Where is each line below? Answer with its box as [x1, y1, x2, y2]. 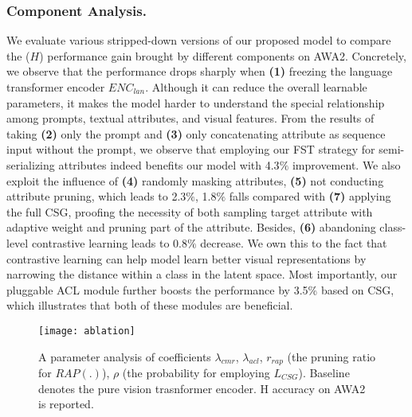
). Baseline [298, 364, 350, 381]
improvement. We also [292, 156, 401, 173]
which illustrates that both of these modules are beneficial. [6, 297, 293, 314]
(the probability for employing [122, 364, 270, 381]
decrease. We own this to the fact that [200, 234, 387, 251]
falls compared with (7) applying [229, 188, 391, 205]
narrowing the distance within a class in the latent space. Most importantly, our [6, 266, 398, 283]
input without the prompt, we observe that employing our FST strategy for [6, 141, 375, 158]
